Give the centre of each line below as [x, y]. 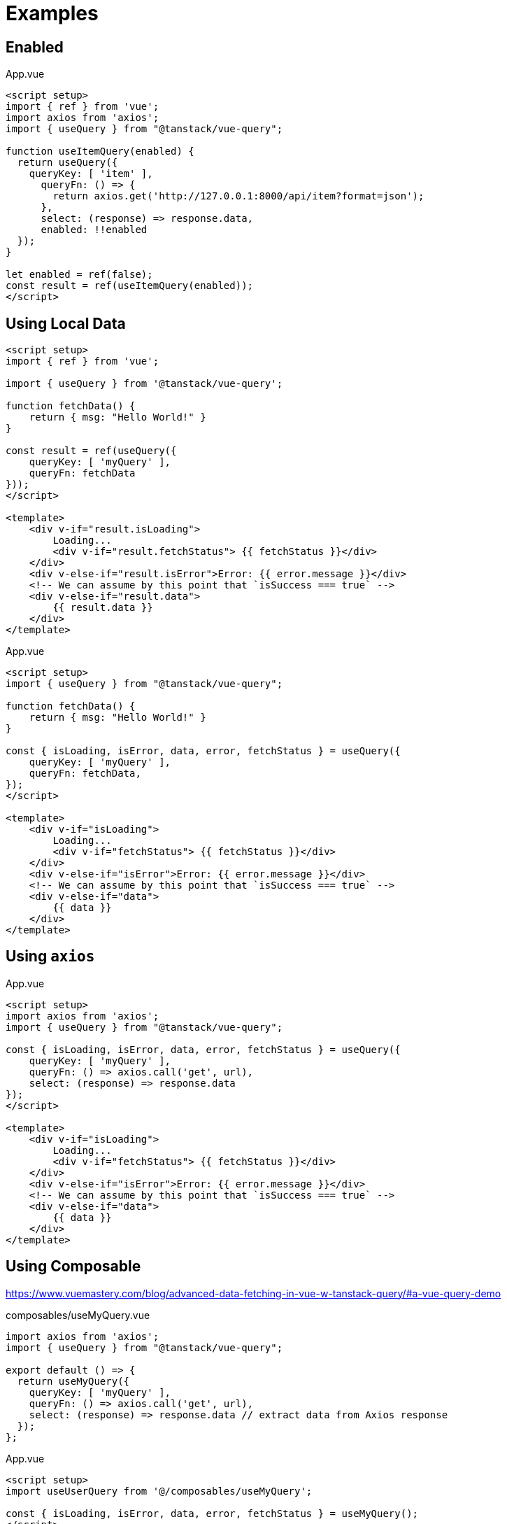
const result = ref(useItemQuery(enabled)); [130, 286]
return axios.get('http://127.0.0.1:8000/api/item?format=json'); [238, 196]
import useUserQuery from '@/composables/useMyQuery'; [159, 1491]
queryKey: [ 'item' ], [91, 174]
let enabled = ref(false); [79, 275]
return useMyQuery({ [73, 1381]
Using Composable [73, 1267]
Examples [52, 13]
